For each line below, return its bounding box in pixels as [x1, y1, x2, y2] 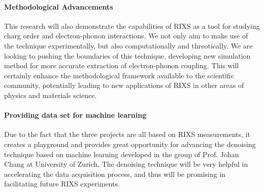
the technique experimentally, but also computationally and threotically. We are [4, 40, 253, 51]
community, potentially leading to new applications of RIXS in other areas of [4, 80, 244, 90]
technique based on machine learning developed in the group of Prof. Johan [4, 149, 239, 159]
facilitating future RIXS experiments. [4, 178, 120, 189]
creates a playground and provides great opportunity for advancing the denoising [4, 138, 256, 149]
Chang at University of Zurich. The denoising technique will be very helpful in [4, 159, 248, 169]
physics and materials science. [4, 89, 97, 100]
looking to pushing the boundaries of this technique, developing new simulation [4, 50, 251, 61]
